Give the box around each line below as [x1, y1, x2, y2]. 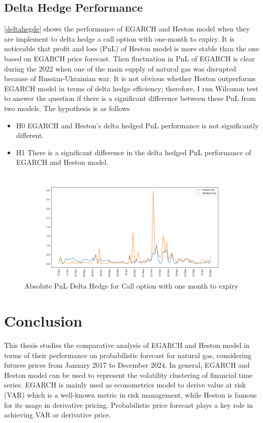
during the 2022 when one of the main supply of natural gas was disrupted [4, 63, 237, 74]
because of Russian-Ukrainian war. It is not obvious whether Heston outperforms [4, 73, 256, 84]
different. [16, 130, 44, 140]
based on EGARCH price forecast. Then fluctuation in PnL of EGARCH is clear [4, 53, 255, 63]
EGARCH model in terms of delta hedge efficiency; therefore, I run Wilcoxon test [4, 83, 258, 93]
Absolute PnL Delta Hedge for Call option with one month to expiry [24, 280, 239, 291]
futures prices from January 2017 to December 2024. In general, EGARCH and [4, 360, 250, 370]
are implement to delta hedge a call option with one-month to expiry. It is [4, 33, 235, 44]
